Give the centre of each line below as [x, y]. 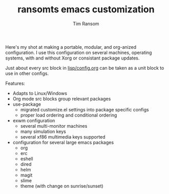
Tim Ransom [86, 24]
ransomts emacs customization [86, 9]
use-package [27, 104]
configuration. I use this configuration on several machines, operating [79, 52]
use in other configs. [27, 73]
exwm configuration [34, 120]
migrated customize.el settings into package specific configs [85, 109]
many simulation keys [43, 131]
